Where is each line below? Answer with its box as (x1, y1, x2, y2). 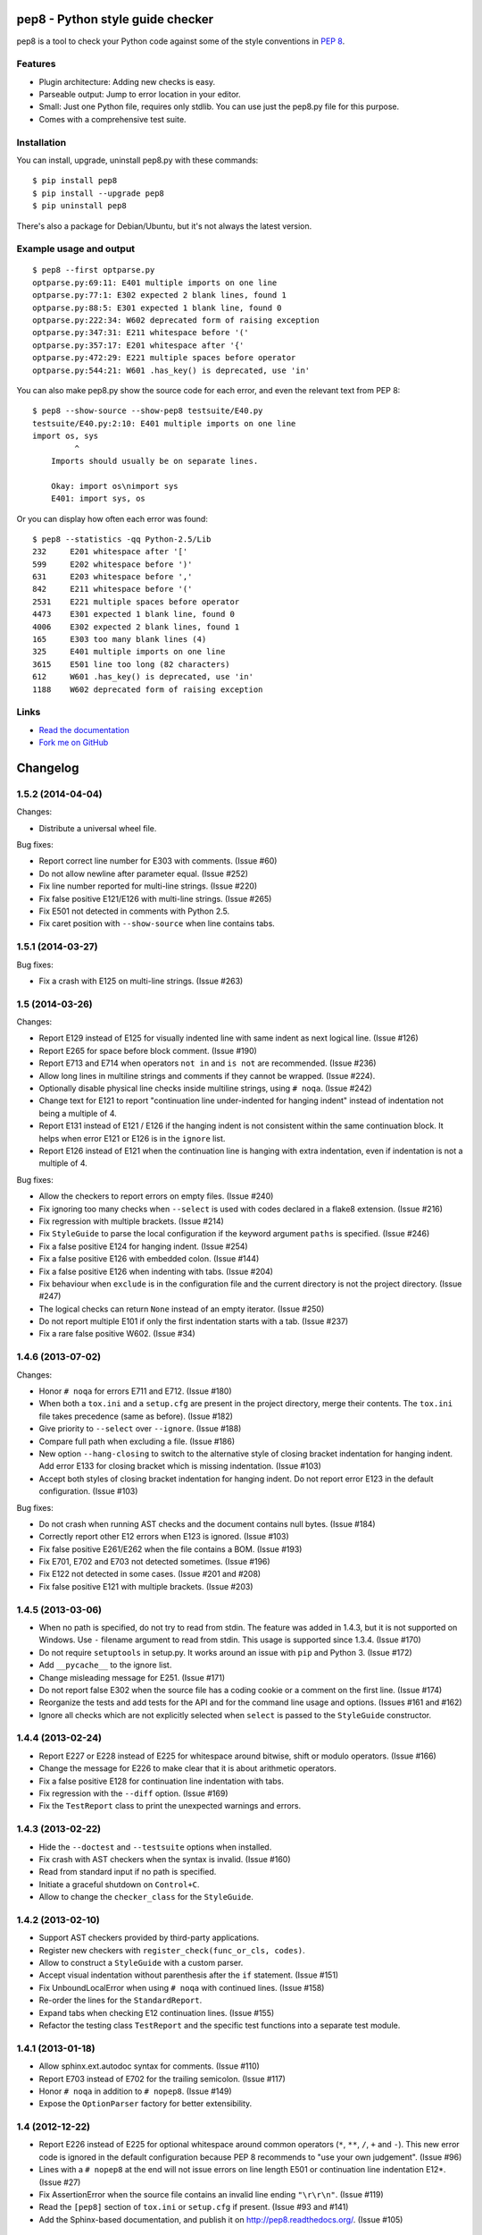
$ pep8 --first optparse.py (32, 265, 155, 275)
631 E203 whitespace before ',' (32, 572, 193, 582)
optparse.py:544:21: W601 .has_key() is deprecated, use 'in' (32, 365, 311, 375)
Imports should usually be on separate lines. (50, 456, 259, 466)
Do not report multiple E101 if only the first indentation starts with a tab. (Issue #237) (38, 1316, 349, 1327)
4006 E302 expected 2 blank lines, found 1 (32, 621, 240, 632)
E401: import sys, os (50, 493, 146, 504)
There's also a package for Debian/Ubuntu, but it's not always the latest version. (16, 220, 312, 232)
